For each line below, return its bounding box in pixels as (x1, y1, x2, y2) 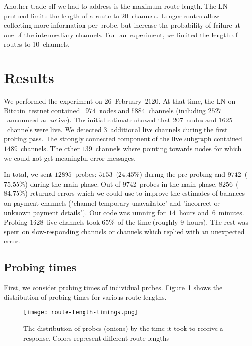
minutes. (218, 207, 244, 217)
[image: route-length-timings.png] (23, 309, 138, 316)
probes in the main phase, (139, 178, 217, 189)
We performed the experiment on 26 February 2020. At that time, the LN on (4, 96, 235, 106)
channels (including (148, 105, 206, 115)
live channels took (47, 217, 100, 227)
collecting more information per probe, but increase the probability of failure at (4, 20, 240, 30)
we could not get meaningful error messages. (4, 153, 135, 163)
